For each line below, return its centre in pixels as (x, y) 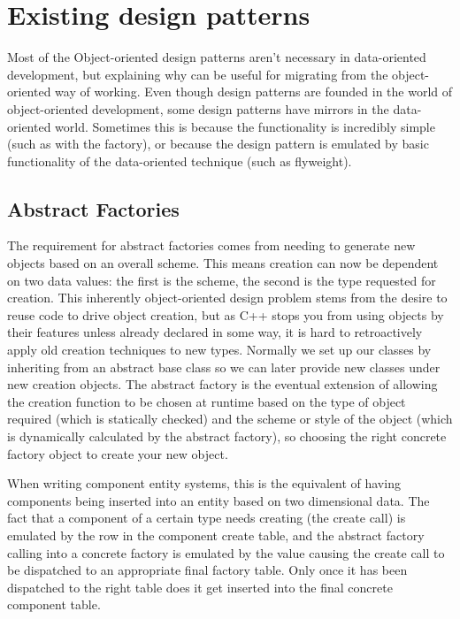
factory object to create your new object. (118, 453)
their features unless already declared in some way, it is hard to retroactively (215, 332)
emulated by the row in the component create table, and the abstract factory (216, 535)
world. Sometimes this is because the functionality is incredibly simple (245, 126)
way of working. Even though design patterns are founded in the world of (254, 92)
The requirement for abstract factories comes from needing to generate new (211, 245)
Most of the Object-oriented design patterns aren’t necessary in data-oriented (217, 57)
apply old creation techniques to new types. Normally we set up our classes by (219, 350)
